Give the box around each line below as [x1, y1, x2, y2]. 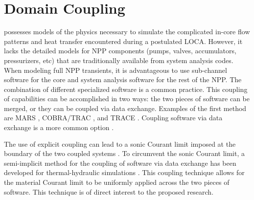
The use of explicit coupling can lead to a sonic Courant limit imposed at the [4, 138, 236, 149]
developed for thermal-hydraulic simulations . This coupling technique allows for [4, 167, 245, 178]
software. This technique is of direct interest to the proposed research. [4, 186, 214, 197]
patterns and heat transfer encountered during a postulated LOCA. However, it [4, 36, 243, 46]
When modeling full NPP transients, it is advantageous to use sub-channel [4, 65, 227, 75]
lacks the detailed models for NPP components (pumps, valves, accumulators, [4, 45, 236, 56]
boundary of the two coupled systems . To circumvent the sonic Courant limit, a [4, 148, 245, 158]
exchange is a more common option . [4, 122, 114, 133]
